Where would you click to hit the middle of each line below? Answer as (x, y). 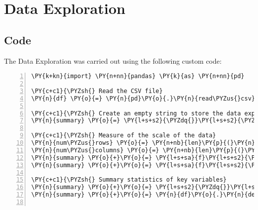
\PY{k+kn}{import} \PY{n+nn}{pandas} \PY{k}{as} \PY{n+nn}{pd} (138, 76)
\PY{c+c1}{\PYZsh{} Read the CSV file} (97, 91)
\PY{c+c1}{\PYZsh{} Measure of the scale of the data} (124, 136)
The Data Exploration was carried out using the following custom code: (113, 60)
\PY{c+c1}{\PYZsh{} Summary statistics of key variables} (129, 180)
